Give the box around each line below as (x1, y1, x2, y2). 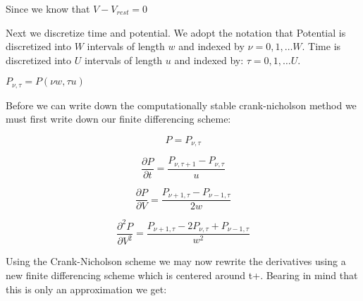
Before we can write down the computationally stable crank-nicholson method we (6, 97, 357, 112)
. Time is (302, 39, 341, 54)
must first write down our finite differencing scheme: (6, 111, 231, 126)
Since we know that (6, 1, 90, 16)
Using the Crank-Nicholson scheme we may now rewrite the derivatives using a (6, 254, 346, 269)
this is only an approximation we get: (6, 281, 167, 296)
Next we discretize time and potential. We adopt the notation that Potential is (6, 25, 346, 39)
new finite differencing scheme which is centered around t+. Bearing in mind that (6, 267, 358, 282)
